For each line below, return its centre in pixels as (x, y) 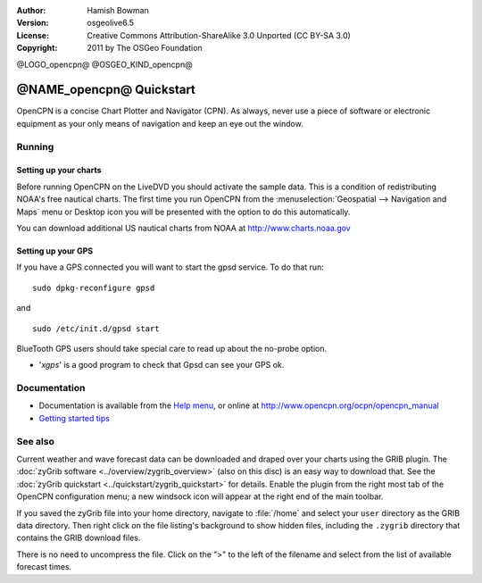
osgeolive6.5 (110, 23)
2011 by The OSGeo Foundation (145, 48)
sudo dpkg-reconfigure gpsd (94, 287)
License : (33, 35)
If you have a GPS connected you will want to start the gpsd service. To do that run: (170, 267)
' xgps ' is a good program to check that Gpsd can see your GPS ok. (162, 365)
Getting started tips (75, 418)
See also (36, 441)
